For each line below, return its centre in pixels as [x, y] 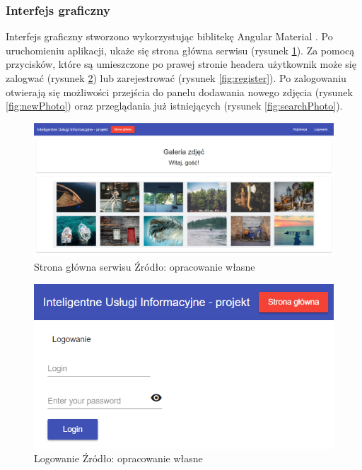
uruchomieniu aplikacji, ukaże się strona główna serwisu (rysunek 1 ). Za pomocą [180, 50]
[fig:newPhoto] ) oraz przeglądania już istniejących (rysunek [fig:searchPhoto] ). [174, 106]
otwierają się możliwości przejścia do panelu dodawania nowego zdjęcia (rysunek [179, 92]
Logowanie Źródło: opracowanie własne [118, 458]
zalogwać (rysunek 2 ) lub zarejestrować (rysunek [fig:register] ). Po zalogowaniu [176, 78]
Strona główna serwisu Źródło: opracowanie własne [145, 267]
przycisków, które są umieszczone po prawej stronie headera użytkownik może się [181, 64]
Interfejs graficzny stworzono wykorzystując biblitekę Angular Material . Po [169, 36]
